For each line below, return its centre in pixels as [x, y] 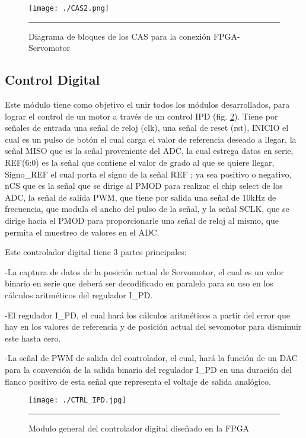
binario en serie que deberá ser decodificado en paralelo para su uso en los [139, 283]
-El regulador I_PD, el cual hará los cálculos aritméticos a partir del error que [148, 315]
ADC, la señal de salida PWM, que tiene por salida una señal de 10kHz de [141, 197]
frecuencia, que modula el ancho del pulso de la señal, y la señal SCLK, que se [147, 209]
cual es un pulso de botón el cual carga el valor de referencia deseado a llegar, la [151, 139]
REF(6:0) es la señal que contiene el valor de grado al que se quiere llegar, [140, 162]
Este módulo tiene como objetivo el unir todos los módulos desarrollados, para [147, 104]
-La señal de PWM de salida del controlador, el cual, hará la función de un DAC [151, 358]
